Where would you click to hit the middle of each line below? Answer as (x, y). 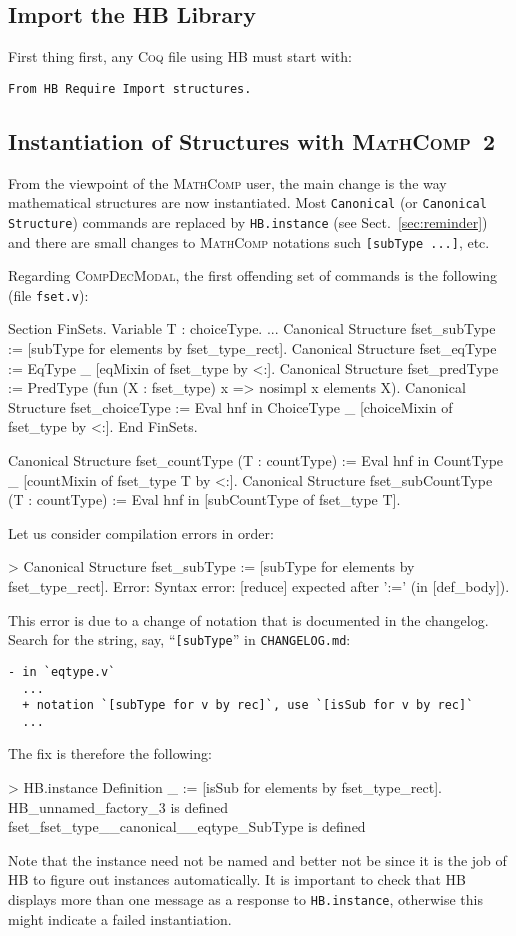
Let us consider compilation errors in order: (141, 532)
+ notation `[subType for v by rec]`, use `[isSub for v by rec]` (248, 705)
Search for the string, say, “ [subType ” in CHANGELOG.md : (179, 639)
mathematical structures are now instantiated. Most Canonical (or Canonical (247, 202)
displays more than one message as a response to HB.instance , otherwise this (246, 899)
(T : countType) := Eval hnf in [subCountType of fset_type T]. (204, 499)
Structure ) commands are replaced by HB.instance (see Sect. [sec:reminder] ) (248, 221)
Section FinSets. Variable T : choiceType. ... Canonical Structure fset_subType (252, 328)
